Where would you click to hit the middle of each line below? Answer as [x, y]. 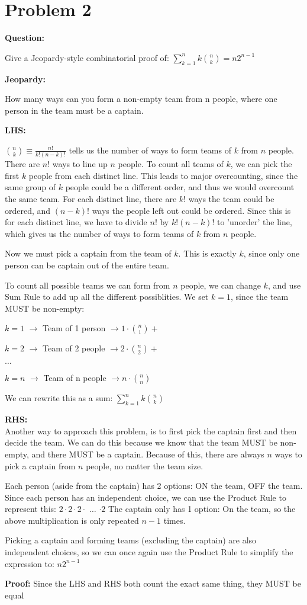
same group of [30, 187]
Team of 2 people [74, 348]
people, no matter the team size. [145, 465]
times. [174, 520]
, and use [284, 285]
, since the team [259, 297]
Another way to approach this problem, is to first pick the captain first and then [151, 430]
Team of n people [75, 378]
